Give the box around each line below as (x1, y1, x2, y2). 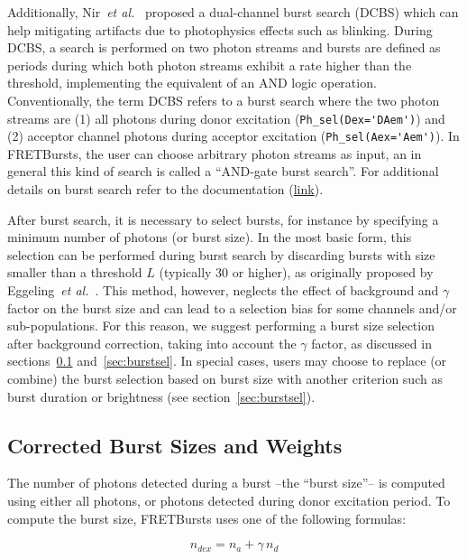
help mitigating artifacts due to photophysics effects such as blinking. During (7, 20, 433, 39)
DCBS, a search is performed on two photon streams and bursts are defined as (7, 38, 441, 57)
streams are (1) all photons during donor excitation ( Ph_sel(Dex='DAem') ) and (7, 108, 445, 127)
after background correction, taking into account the (7, 333, 297, 352)
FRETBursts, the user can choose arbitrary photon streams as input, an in (7, 144, 422, 163)
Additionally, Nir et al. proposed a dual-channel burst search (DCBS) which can (7, 3, 459, 21)
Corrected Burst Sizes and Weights (7, 431, 343, 459)
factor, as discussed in (311, 333, 432, 352)
